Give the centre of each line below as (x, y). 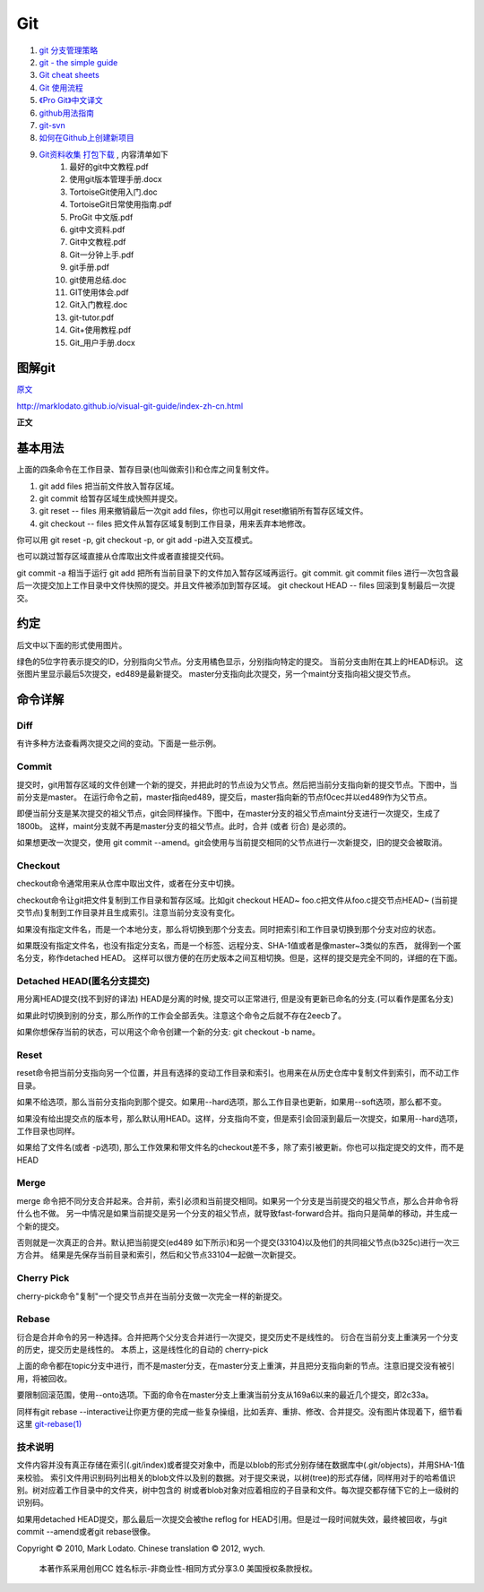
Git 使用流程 (61, 87)
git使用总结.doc (98, 280)
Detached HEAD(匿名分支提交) (83, 982)
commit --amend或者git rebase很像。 (86, 1532)
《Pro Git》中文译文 (71, 100)
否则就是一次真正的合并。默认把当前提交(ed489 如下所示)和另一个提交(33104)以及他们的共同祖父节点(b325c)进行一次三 (238, 1242)
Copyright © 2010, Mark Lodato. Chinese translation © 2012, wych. (141, 1548)
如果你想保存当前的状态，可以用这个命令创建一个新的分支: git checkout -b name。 (168, 1032)
